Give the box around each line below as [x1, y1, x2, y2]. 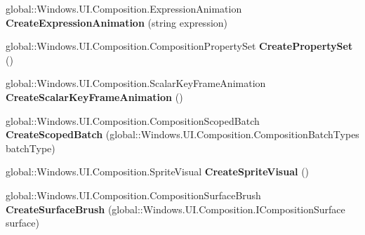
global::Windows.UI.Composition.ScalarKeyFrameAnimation [6, 76, 266, 90]
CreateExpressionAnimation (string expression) [6, 15, 228, 29]
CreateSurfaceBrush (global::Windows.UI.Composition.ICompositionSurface [6, 201, 345, 216]
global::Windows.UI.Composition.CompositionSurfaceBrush [6, 187, 261, 202]
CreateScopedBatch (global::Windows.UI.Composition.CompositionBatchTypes [6, 127, 359, 142]
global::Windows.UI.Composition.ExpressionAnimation [6, 1, 242, 15]
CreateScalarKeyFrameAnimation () [6, 89, 183, 104]
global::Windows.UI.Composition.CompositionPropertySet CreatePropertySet [6, 39, 353, 53]
